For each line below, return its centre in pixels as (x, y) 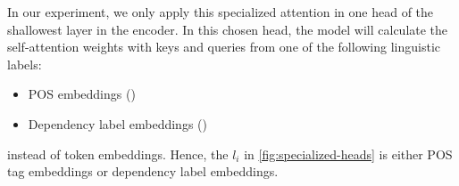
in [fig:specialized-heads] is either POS (348, 154)
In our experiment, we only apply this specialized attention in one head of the (221, 12)
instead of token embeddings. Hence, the (118, 154)
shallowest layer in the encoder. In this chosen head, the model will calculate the (228, 29)
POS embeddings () (82, 94)
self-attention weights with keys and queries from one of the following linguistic (224, 47)
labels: (25, 64)
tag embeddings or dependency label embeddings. (143, 171)
